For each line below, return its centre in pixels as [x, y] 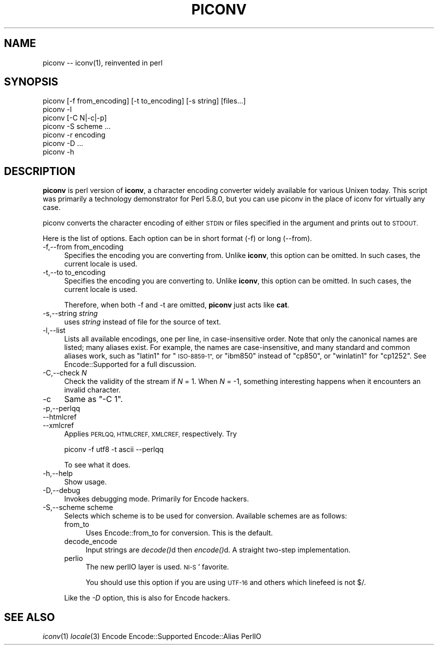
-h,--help [58, 473]
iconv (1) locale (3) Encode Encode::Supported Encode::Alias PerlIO [152, 636]
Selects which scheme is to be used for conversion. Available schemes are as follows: [205, 516]
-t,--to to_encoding [74, 272]
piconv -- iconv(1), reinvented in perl [103, 62]
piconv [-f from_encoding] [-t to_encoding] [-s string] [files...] [144, 101]
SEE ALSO [29, 617]
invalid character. [92, 390]
